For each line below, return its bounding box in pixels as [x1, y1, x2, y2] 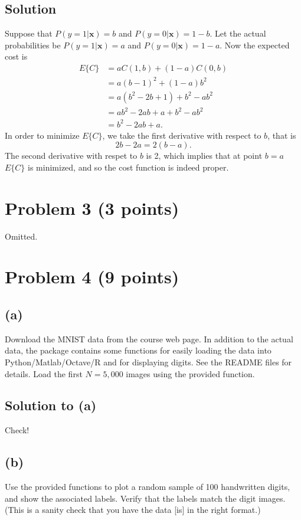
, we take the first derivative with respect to [102, 129, 261, 141]
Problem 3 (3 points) [5, 195, 179, 220]
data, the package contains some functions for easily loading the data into [5, 344, 271, 357]
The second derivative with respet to [5, 149, 138, 162]
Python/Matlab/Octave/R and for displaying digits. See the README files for [5, 355, 292, 368]
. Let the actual [210, 27, 266, 40]
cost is [5, 50, 28, 63]
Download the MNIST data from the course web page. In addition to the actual [5, 332, 293, 345]
